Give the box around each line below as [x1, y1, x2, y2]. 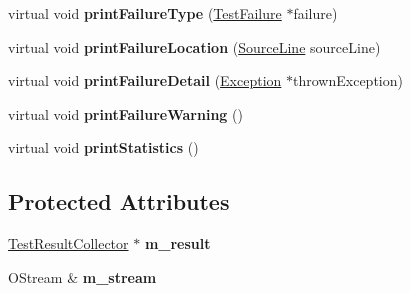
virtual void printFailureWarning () [8, 103, 243, 124]
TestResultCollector [8, 233, 129, 254]
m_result [144, 233, 211, 254]
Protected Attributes [8, 186, 230, 217]
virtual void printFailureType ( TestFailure [8, 3, 282, 23]
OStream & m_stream [8, 266, 157, 287]
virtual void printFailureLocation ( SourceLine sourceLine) [8, 36, 381, 57]
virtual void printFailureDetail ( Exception [8, 70, 282, 91]
